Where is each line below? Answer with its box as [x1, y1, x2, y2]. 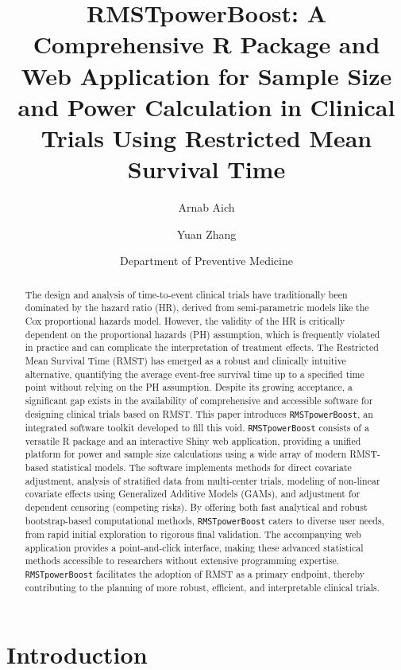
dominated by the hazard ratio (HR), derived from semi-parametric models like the [25, 301, 369, 314]
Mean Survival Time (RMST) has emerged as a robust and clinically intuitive [25, 353, 346, 367]
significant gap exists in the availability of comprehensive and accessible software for [25, 393, 373, 407]
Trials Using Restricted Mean [40, 121, 372, 154]
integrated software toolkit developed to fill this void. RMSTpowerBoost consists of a [25, 420, 369, 434]
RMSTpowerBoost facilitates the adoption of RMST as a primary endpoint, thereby [25, 567, 364, 580]
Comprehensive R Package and [33, 28, 380, 60]
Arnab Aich [178, 199, 235, 216]
